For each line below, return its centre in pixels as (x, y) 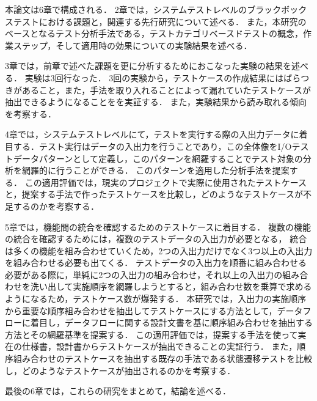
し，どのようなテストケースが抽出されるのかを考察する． (120, 370)
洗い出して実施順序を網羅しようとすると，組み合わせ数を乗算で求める (171, 286)
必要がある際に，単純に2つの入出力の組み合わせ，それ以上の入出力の (144, 274)
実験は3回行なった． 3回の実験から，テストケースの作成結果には (154, 77)
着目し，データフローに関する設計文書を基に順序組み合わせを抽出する (171, 322)
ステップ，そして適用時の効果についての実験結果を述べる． (133, 45)
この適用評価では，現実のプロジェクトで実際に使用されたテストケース (166, 182)
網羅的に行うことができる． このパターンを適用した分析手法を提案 (155, 170)
